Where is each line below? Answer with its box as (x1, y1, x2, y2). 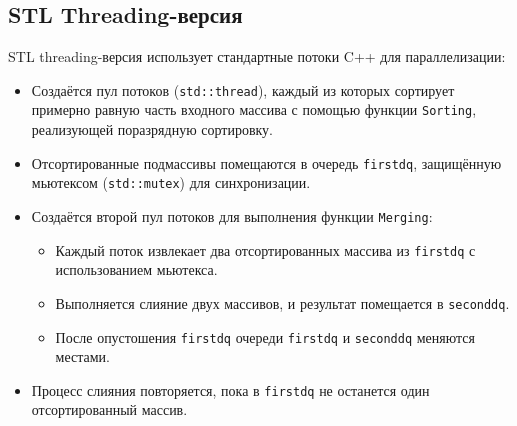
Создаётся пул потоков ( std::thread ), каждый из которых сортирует (31, 79, 455, 100)
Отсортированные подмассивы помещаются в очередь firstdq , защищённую (31, 152, 502, 173)
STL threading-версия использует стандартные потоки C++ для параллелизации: (8, 46, 506, 67)
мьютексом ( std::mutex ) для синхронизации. (31, 172, 311, 193)
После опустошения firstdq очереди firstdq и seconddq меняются (55, 326, 475, 347)
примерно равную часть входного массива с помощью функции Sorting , (31, 99, 477, 120)
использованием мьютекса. (55, 259, 218, 280)
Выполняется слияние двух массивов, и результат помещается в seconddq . (55, 292, 510, 313)
